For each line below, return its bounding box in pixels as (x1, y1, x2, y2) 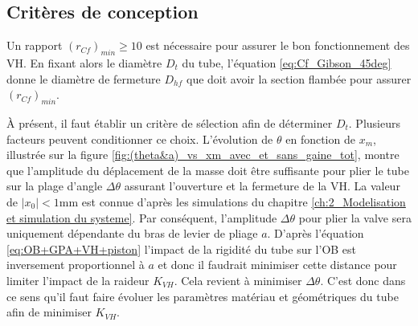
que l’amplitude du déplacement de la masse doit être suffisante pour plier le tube (6, 161, 409, 178)
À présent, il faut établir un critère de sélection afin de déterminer (6, 114, 333, 131)
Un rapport (6, 37, 63, 54)
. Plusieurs (348, 114, 400, 131)
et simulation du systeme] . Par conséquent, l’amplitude (6, 209, 277, 226)
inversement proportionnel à (6, 256, 145, 273)
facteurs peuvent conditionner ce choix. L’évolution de (6, 130, 273, 147)
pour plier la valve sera (298, 209, 412, 226)
